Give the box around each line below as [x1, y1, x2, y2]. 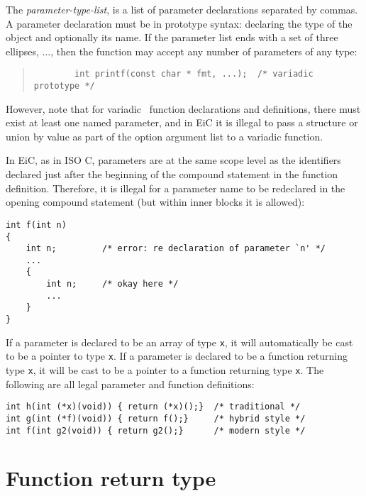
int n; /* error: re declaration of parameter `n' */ [26, 243, 326, 254]
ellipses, [6, 43, 39, 58]
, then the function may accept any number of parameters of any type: [50, 43, 357, 58]
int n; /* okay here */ [46, 279, 179, 290]
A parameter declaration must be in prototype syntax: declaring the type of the [6, 16, 353, 31]
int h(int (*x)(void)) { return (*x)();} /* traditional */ [6, 402, 301, 412]
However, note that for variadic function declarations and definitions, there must [6, 101, 361, 116]
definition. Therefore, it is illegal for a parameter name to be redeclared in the [6, 180, 345, 195]
